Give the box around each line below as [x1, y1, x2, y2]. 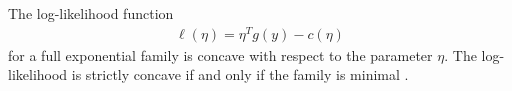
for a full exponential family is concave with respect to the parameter [8, 44, 433, 65]
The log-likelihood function [8, 3, 174, 23]
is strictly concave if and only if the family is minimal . [71, 64, 409, 85]
